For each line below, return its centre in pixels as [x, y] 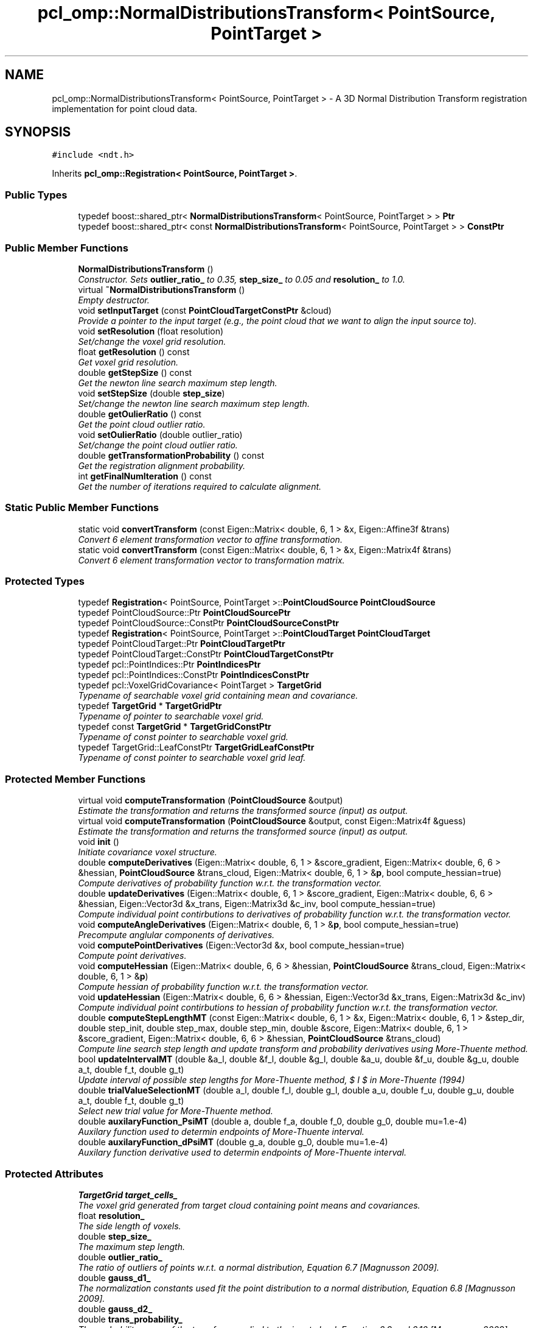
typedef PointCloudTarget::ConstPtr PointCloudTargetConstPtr [206, 654]
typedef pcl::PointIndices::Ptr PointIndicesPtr [169, 665]
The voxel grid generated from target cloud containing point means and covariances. [249, 1205]
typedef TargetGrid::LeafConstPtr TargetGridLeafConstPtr [196, 747]
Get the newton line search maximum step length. [178, 383]
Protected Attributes [54, 1174]
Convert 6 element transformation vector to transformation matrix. [211, 560]
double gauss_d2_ [115, 1309]
